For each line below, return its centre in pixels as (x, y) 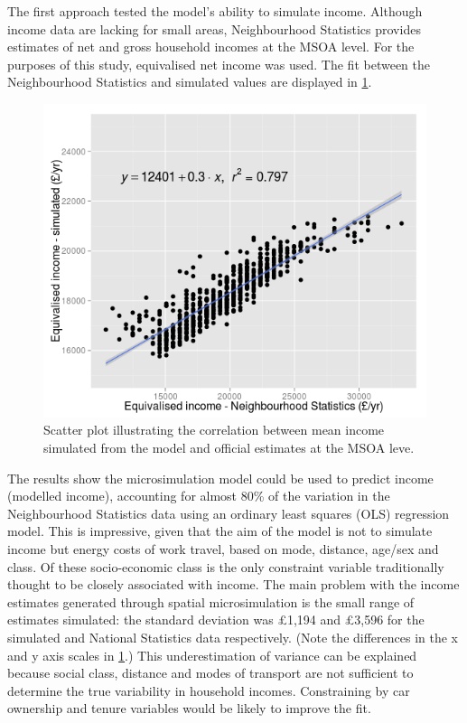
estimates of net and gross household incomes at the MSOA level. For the (211, 47)
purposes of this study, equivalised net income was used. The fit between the (219, 64)
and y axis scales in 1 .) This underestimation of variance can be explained (212, 655)
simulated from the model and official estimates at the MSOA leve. (229, 448)
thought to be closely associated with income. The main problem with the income (233, 584)
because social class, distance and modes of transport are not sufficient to (210, 673)
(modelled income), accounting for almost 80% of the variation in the (199, 496)
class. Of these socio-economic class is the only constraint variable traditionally (226, 566)
